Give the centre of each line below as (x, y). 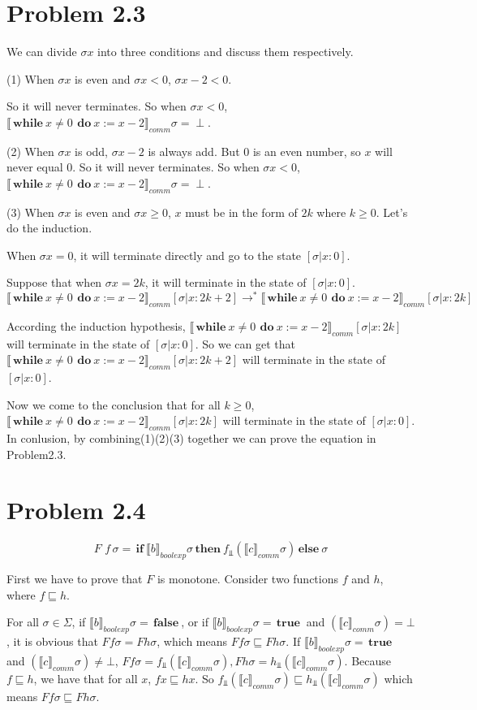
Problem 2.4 (76, 510)
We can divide (42, 52)
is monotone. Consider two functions (247, 579)
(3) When (30, 212)
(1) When (30, 78)
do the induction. (49, 228)
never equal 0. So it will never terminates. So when (133, 167)
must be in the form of (241, 212)
